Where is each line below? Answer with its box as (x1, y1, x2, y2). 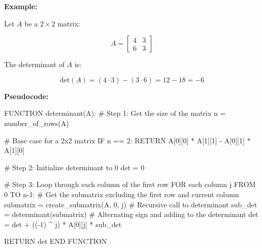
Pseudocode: (4, 90, 49, 101)
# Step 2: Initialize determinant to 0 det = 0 (4, 162, 145, 172)
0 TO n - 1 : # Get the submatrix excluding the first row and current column (4, 189, 239, 199)
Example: (4, 1, 38, 11)
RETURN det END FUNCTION (4, 236, 107, 246)
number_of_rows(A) (4, 117, 69, 128)
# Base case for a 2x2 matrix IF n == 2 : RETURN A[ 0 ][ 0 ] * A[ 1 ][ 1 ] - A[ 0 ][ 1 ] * (4, 135, 251, 145)
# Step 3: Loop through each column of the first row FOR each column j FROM (4, 179, 256, 190)
